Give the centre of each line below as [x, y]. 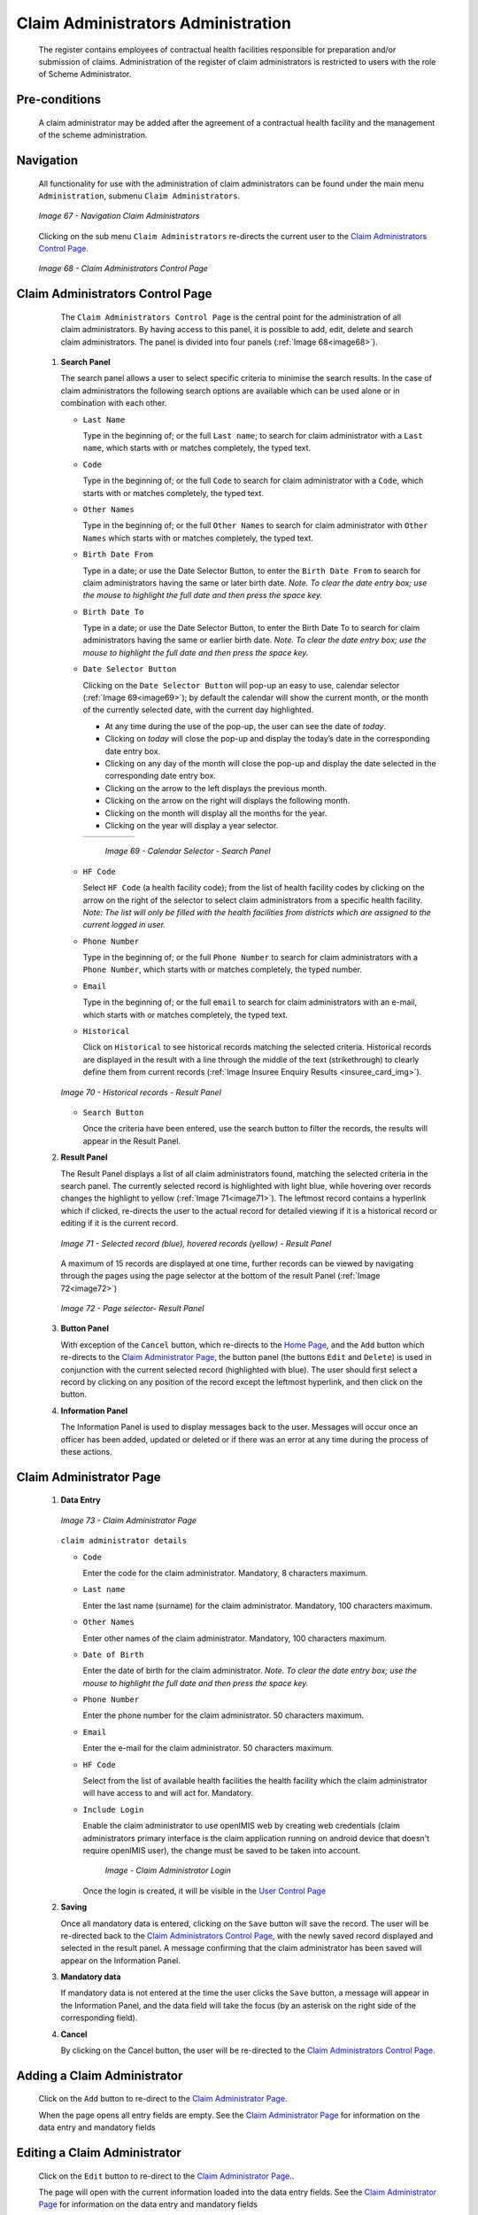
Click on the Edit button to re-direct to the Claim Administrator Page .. [166, 2176]
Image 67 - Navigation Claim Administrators [119, 216]
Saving [74, 1907]
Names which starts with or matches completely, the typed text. [198, 538]
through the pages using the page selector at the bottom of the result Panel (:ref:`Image [220, 1276]
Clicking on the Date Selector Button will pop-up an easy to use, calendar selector [241, 685]
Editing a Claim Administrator [99, 2153]
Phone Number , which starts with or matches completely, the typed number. [223, 969]
